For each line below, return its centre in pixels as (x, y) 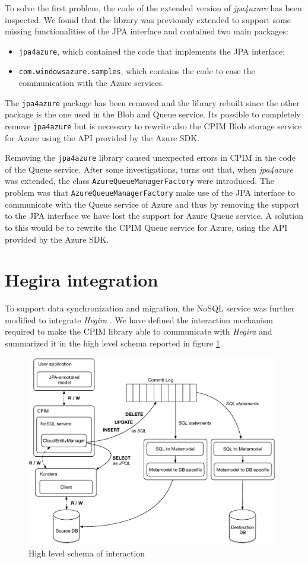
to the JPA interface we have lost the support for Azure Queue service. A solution (154, 216)
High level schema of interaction (87, 553)
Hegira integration (82, 280)
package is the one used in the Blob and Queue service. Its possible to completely (153, 114)
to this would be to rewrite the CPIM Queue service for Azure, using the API (146, 227)
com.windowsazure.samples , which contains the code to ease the (137, 71)
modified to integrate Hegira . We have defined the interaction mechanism (139, 319)
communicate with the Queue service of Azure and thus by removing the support (152, 204)
